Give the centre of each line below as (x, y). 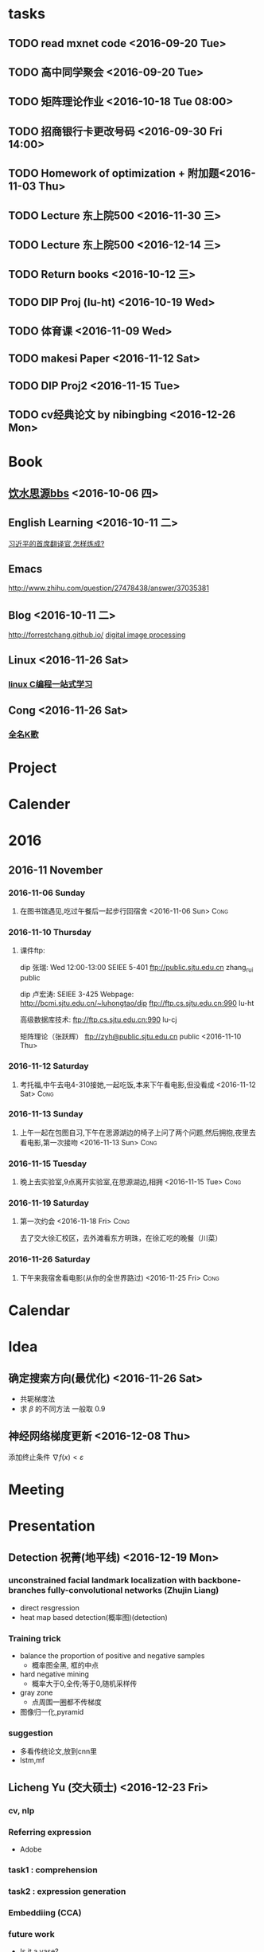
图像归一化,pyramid (52, 1712)
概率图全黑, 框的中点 (65, 1665)
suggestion (31, 1733)
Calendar (39, 1310)
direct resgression (49, 1608)
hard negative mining (54, 1674)
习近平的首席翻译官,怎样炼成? (56, 543)
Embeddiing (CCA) (45, 1912)
